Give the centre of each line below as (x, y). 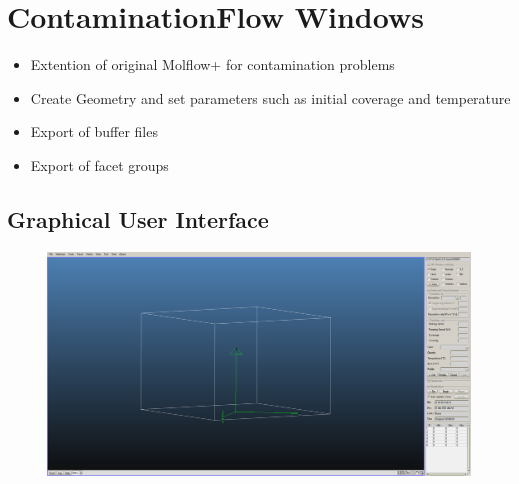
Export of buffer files (94, 131)
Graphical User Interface (138, 218)
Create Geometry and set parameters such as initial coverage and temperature (270, 97)
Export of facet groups (99, 164)
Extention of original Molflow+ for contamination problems (212, 64)
